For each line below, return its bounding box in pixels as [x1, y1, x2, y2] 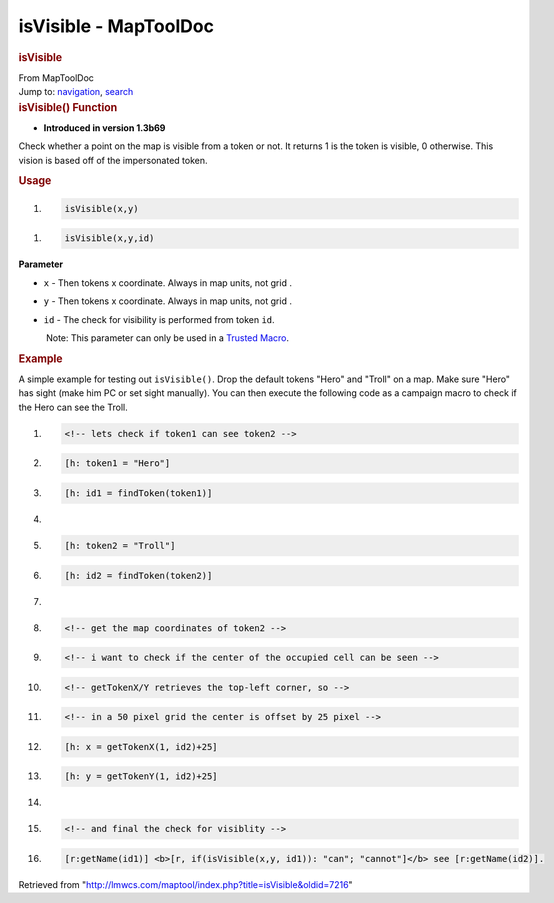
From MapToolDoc [18, 71, 95, 84]
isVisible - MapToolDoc [18, 15, 215, 37]
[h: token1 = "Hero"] [64, 458, 171, 469]
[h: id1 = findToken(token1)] [64, 487, 213, 499]
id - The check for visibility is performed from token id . [43, 313, 275, 325]
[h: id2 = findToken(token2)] [64, 570, 213, 581]
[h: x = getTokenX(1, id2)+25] [64, 741, 219, 752]
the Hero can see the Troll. [18, 401, 129, 413]
